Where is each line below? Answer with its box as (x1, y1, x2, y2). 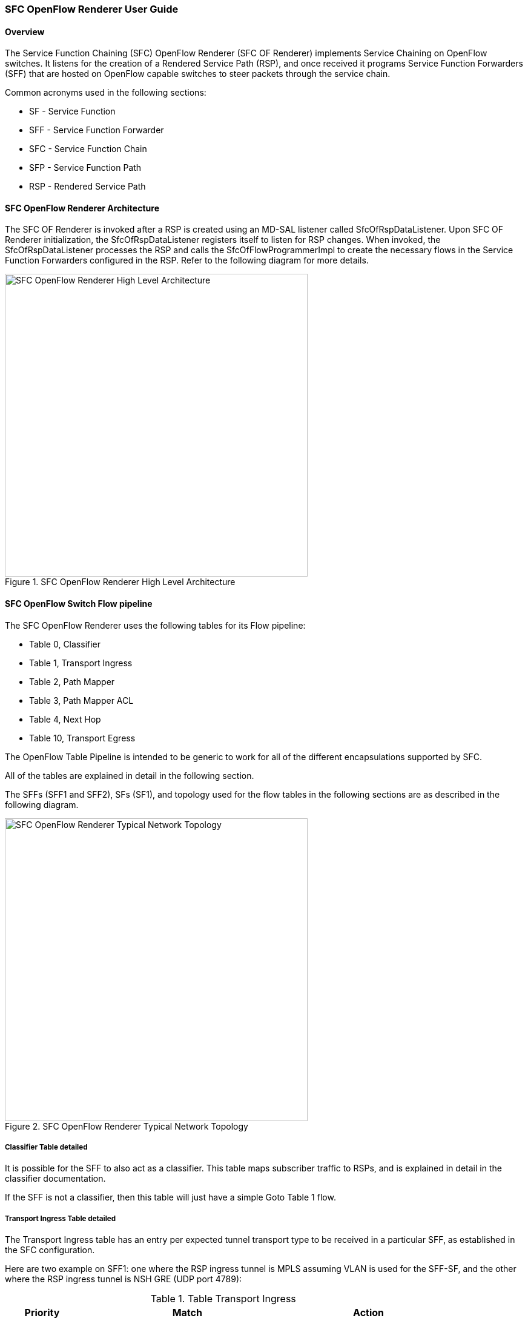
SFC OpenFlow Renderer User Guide (5, 3, 179, 15)
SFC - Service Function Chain (29, 144, 147, 154)
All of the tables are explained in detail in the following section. (5, 770, 254, 781)
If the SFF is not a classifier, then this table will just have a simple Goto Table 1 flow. (5, 1192, 336, 1203)
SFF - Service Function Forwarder (29, 125, 164, 136)
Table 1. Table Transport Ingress (150, 1293, 296, 1305)
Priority (24, 1306, 60, 1319)
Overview (5, 26, 45, 37)
